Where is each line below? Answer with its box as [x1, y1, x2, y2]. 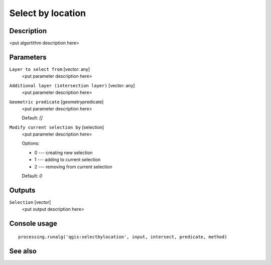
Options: [22, 141, 40, 147]
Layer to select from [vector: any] [9, 66, 90, 72]
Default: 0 [22, 173, 43, 179]
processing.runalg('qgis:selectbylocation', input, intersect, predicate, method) [18, 234, 227, 239]
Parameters [9, 53, 47, 61]
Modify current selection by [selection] [9, 124, 104, 130]
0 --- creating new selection [34, 150, 93, 156]
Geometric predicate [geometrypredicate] [9, 98, 104, 105]
